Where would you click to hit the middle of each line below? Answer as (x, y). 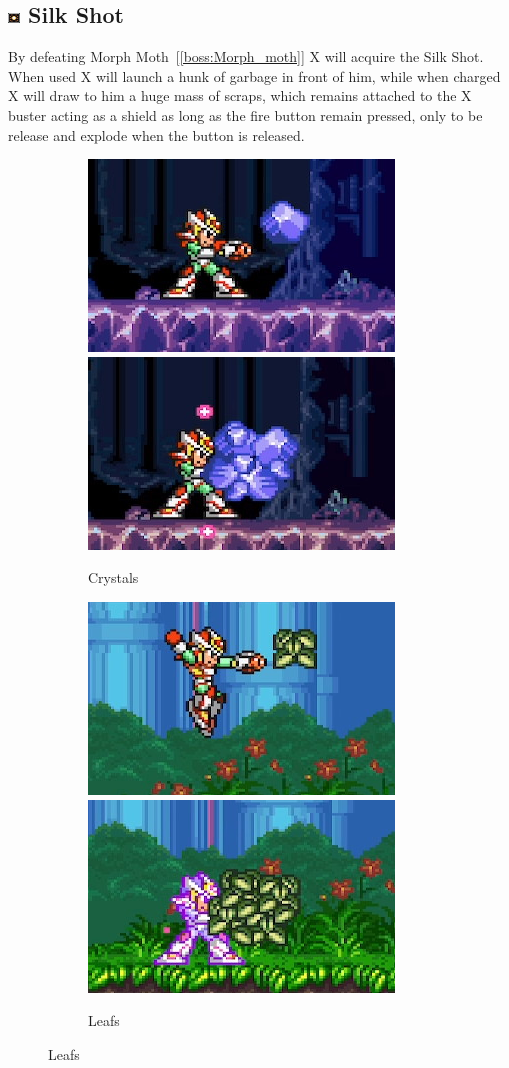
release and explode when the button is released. (156, 134)
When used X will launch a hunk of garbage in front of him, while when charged (254, 75)
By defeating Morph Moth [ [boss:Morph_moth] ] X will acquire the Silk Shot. (246, 56)
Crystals (113, 577)
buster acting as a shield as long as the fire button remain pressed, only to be (245, 114)
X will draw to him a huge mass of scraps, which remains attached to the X (240, 95)
